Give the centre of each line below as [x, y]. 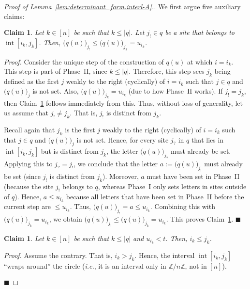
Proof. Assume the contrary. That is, [58, 255]
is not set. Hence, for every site [123, 139]
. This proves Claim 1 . [200, 219]
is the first [80, 129]
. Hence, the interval [165, 255]
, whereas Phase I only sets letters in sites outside [172, 186]
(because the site [29, 186]
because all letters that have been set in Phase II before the [155, 196]
